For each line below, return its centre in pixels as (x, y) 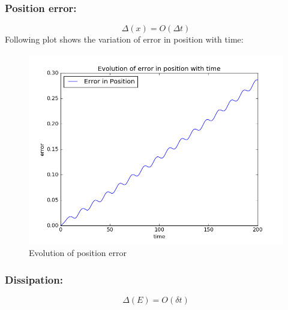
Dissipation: (34, 279)
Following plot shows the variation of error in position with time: (124, 39)
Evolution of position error (78, 253)
